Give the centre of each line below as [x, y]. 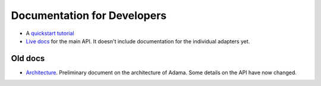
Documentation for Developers [89, 15]
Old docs [28, 58]
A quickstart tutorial [50, 33]
